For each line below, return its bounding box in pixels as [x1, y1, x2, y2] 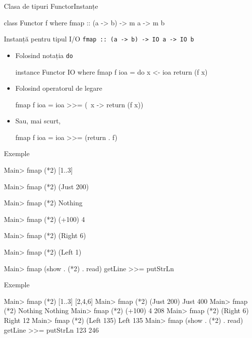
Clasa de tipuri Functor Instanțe [4, 1, 98, 11]
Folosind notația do [15, 50, 73, 60]
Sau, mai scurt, [15, 116, 61, 126]
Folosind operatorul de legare [15, 83, 102, 93]
